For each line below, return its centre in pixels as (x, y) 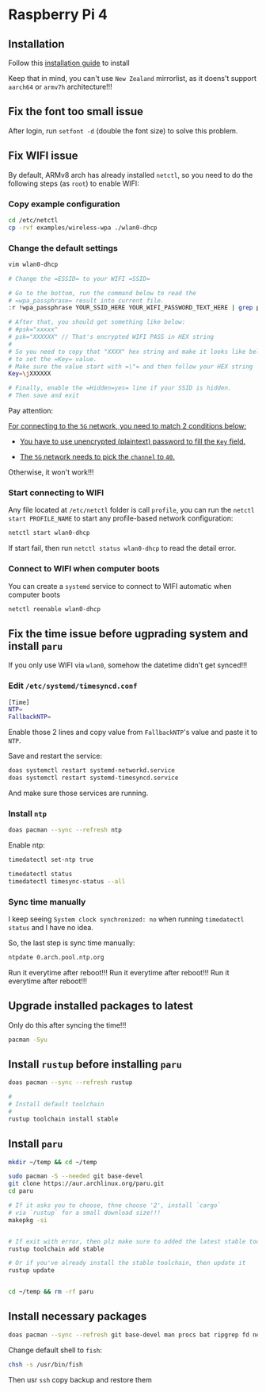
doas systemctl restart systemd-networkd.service (92, 771)
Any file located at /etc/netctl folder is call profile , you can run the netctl (131, 510)
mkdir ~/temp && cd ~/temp (53, 1162)
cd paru (21, 1191)
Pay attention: (31, 411)
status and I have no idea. (51, 928)
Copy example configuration (64, 204)
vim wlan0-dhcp (33, 264)
